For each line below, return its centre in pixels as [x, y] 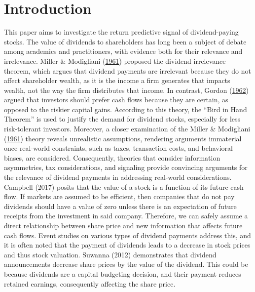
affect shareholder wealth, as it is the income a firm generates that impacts [117, 80]
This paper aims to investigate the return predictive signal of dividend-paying [121, 32]
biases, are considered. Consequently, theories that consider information [112, 157]
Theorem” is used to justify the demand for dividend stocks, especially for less [122, 119]
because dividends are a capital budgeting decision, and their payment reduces [123, 273]
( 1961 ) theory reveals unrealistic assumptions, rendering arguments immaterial [123, 138]
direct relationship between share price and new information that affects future [123, 225]
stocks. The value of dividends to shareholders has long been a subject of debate [125, 41]
